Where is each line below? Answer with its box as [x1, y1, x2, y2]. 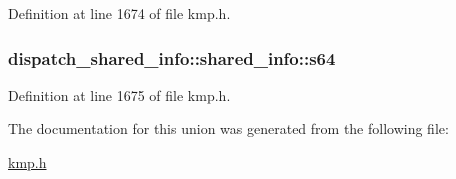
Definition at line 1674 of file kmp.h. [8, 3, 231, 23]
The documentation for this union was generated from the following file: [8, 118, 449, 139]
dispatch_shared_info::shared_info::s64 [8, 45, 336, 70]
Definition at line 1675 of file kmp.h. [8, 84, 231, 105]
